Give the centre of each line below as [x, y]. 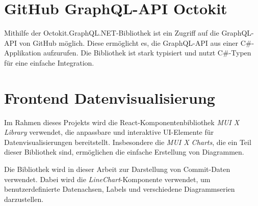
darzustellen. [24, 199]
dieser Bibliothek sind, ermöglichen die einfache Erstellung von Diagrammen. [124, 152]
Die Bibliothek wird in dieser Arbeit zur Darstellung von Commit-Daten [117, 169]
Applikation [23, 53]
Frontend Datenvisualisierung [110, 97]
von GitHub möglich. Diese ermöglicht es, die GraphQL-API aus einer [129, 42]
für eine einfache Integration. [49, 62]
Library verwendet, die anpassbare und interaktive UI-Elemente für [109, 132]
